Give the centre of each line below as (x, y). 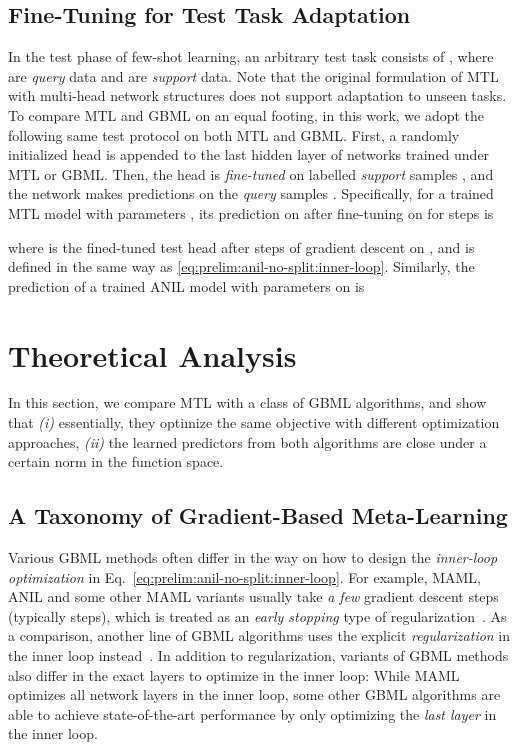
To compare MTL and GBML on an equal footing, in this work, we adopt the (246, 114)
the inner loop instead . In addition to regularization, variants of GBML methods (258, 655)
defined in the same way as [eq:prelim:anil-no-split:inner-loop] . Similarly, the (241, 266)
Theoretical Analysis (152, 354)
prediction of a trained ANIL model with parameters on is (186, 285)
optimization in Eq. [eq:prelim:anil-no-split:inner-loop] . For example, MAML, (245, 576)
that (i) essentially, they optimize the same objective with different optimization (254, 422)
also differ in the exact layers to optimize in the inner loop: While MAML (234, 674)
